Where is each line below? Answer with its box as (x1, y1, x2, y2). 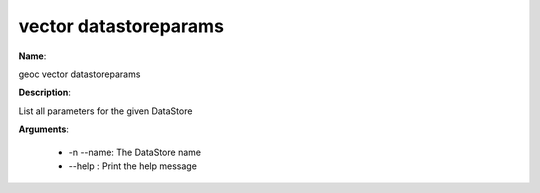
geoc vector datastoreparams (18, 68, 141, 80)
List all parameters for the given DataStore (18, 105, 193, 117)
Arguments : (18, 123, 70, 135)
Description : (18, 86, 72, 99)
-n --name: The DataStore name (68, 146, 202, 158)
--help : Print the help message (68, 160, 197, 172)
